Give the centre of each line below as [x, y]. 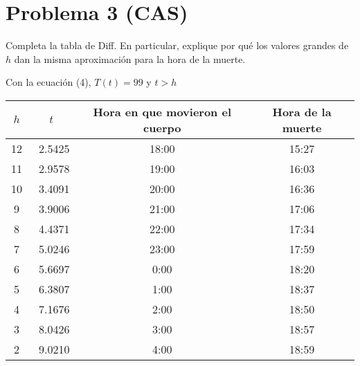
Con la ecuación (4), [48, 82]
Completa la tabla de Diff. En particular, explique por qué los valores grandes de [177, 45]
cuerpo [162, 127]
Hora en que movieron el [162, 111]
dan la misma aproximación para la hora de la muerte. [130, 58]
